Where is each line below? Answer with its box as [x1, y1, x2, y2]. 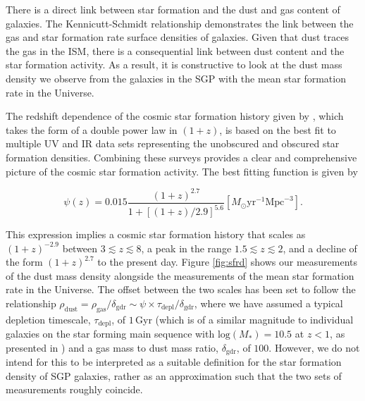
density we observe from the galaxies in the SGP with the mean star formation [6, 70, 346, 85]
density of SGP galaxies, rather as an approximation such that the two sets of [6, 368, 342, 383]
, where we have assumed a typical [194, 296, 343, 310]
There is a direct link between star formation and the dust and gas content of [6, 2, 340, 16]
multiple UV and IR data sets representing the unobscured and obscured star [6, 136, 340, 151]
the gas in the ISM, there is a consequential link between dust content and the [6, 43, 345, 58]
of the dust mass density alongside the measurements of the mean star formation [6, 268, 354, 283]
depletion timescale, [6, 311, 91, 326]
